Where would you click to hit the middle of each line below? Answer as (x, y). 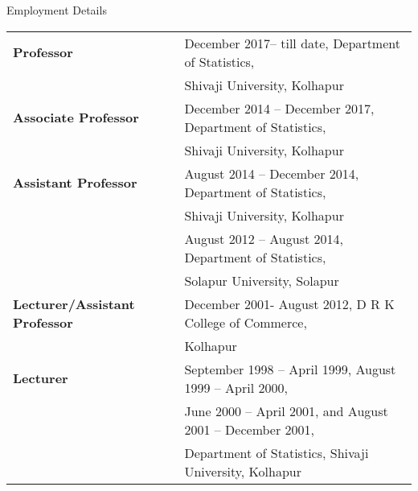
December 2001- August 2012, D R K (289, 303)
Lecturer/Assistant (74, 303)
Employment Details (57, 10)
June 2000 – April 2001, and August (286, 411)
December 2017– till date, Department (292, 43)
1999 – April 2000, (236, 387)
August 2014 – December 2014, (272, 173)
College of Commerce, (246, 322)
